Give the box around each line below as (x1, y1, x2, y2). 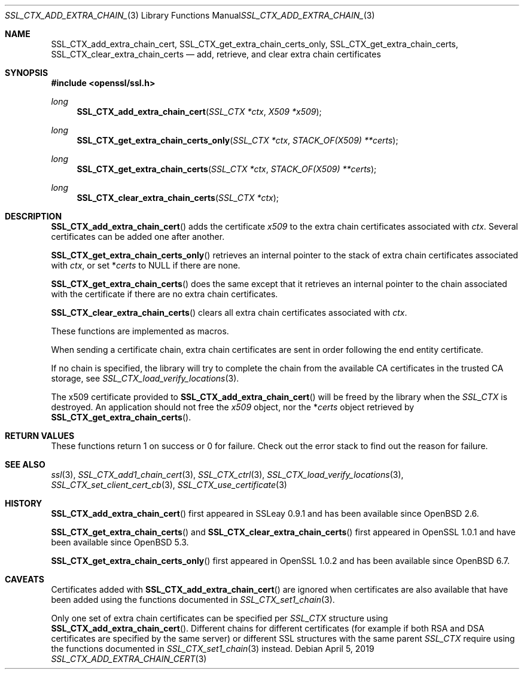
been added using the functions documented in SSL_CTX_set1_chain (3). (51, 594, 335, 605)
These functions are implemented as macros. (51, 326, 229, 336)
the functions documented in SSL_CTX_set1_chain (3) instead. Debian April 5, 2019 (51, 643, 374, 654)
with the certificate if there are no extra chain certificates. (51, 289, 278, 299)
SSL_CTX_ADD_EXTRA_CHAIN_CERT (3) (51, 654, 207, 664)
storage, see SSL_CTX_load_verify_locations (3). (51, 373, 239, 383)
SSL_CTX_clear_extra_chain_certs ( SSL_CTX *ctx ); (77, 193, 279, 203)
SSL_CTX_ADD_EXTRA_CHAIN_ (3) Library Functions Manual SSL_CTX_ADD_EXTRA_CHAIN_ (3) (5, 10, 375, 20)
